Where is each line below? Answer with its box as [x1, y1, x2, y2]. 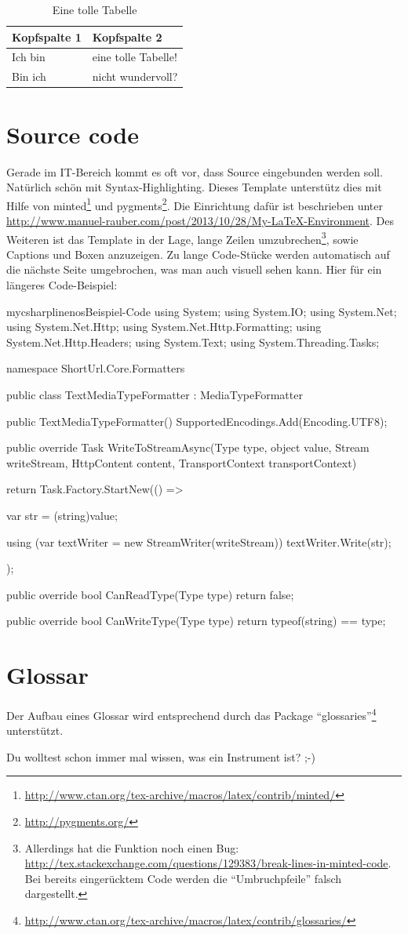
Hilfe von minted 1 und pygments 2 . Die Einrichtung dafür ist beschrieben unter [6, 194, 383, 213]
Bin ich [12, 68, 46, 85]
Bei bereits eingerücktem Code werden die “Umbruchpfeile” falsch [24, 870, 342, 886]
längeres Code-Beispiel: [6, 276, 118, 293]
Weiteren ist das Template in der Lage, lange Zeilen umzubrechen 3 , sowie [6, 228, 359, 247]
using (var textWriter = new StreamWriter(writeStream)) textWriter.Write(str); [6, 533, 392, 550]
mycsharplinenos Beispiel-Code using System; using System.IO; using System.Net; [6, 303, 397, 319]
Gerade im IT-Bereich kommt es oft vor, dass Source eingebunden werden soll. [6, 163, 383, 180]
